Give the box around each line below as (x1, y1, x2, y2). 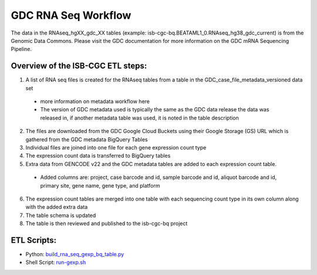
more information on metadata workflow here (40, 98, 150, 105)
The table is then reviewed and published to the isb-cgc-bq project (25, 220, 188, 227)
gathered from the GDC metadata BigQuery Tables (25, 135, 148, 143)
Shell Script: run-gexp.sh (25, 259, 86, 266)
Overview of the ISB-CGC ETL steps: (11, 61, 147, 71)
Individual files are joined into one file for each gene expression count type (25, 144, 207, 151)
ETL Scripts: (11, 235, 57, 245)
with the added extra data (25, 203, 88, 211)
